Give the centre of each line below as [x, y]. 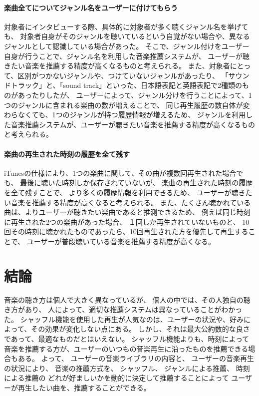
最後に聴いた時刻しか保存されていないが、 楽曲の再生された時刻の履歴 [136, 183]
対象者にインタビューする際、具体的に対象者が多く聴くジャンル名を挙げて [126, 26]
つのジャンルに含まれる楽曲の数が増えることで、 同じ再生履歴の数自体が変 [127, 105]
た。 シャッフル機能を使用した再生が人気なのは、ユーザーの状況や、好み [124, 319]
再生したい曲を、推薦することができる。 [84, 387]
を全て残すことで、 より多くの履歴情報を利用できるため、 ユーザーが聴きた [128, 192]
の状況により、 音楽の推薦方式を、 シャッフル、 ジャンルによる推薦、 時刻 [127, 368]
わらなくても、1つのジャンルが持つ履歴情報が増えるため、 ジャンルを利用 [125, 115]
